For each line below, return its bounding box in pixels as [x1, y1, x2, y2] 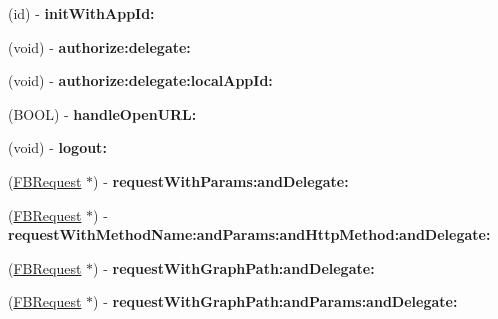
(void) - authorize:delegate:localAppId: [8, 70, 273, 91]
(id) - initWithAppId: [8, 3, 155, 23]
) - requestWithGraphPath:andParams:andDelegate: [93, 291, 458, 312]
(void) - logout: [8, 137, 107, 158]
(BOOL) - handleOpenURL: [8, 103, 197, 124]
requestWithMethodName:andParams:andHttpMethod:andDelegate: [8, 224, 491, 245]
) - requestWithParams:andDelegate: [93, 170, 349, 191]
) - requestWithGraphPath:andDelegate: [93, 257, 375, 278]
